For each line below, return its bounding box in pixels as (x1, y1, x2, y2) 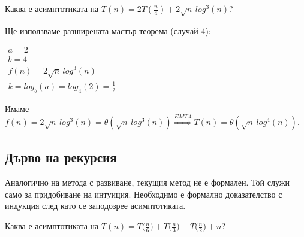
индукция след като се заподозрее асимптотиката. (5, 199, 186, 212)
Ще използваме (5, 24, 61, 37)
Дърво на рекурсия (5, 148, 117, 166)
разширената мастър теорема (63, 27, 168, 36)
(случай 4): (170, 24, 211, 37)
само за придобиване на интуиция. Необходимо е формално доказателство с (5, 187, 282, 200)
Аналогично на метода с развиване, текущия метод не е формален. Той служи (5, 176, 290, 189)
